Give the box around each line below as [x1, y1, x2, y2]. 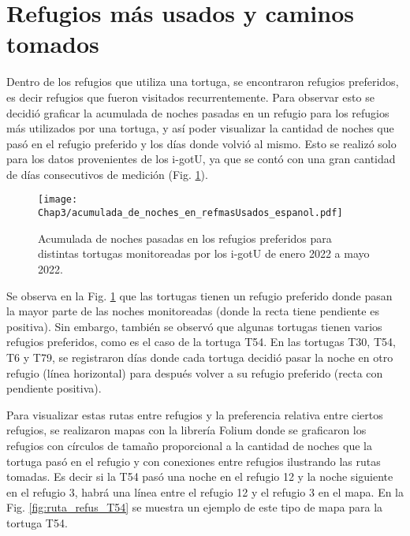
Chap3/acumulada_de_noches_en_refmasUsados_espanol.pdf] [38, 207, 343, 219]
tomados [6, 28, 99, 60]
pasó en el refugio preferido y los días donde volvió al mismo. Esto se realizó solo [6, 135, 397, 151]
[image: [38, 194, 78, 206]
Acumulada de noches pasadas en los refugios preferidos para [38, 229, 332, 246]
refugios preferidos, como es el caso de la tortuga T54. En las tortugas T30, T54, [6, 333, 396, 350]
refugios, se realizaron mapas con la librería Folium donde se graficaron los [6, 422, 367, 438]
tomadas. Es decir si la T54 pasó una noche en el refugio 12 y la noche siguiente [6, 468, 393, 485]
